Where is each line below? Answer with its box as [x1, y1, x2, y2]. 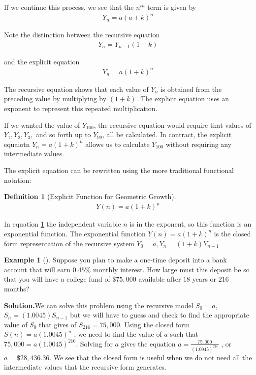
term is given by [147, 2, 196, 12]
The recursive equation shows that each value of [4, 84, 149, 94]
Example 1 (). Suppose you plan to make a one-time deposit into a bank [4, 255, 227, 265]
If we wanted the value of [4, 119, 80, 130]
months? [4, 283, 30, 293]
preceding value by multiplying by [4, 93, 107, 104]
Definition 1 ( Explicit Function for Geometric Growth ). [4, 191, 176, 202]
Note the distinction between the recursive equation [4, 29, 160, 40]
